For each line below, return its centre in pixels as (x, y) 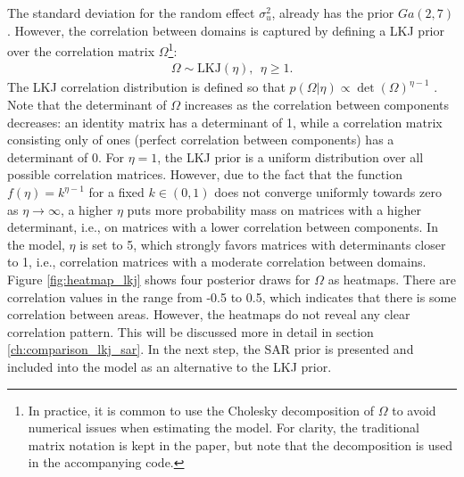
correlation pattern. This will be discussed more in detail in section (191, 331)
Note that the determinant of (87, 105)
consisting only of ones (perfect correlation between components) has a (201, 140)
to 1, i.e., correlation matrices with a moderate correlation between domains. (217, 262)
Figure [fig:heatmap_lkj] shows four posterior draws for (159, 279)
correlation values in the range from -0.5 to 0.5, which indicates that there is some (232, 296)
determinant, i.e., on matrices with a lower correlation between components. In (223, 227)
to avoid (414, 410)
